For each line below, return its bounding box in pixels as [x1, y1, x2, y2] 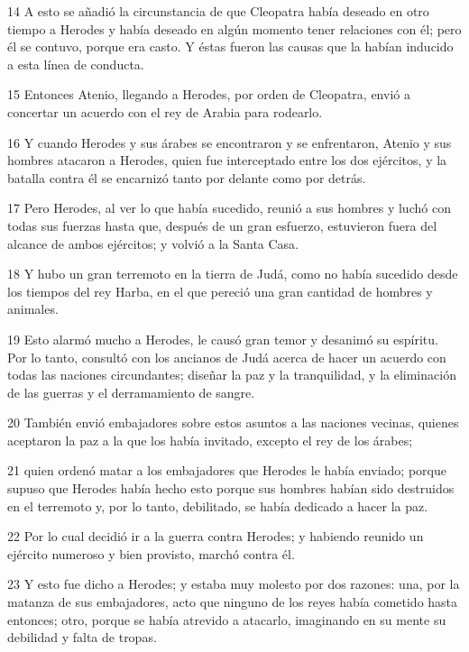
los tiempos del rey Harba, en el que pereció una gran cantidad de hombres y [7, 281, 433, 300]
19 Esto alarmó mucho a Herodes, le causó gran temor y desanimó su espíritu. [7, 329, 438, 348]
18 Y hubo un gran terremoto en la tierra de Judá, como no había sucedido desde [7, 264, 458, 283]
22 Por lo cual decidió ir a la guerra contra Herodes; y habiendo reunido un [7, 527, 424, 546]
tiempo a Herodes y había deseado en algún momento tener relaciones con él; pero [7, 19, 462, 38]
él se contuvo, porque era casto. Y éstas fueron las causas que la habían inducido [7, 37, 454, 56]
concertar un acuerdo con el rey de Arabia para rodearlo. [7, 102, 323, 121]
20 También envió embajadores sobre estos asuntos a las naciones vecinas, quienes [7, 413, 459, 432]
